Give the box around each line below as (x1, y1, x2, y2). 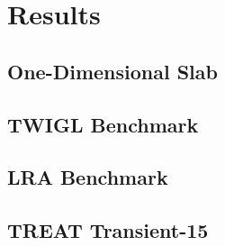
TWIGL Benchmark (7, 110, 199, 138)
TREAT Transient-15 (7, 216, 209, 244)
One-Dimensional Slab (7, 57, 218, 85)
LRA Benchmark (7, 163, 168, 191)
